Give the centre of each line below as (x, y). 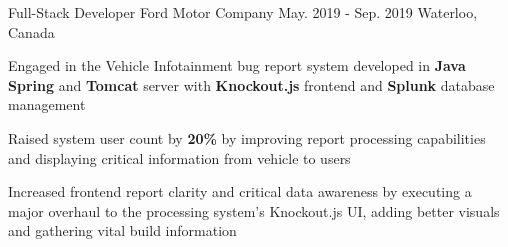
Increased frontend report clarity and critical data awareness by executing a (240, 191)
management (47, 104)
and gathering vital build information (122, 230)
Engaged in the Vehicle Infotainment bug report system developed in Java (237, 65)
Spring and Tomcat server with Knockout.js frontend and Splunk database (251, 84)
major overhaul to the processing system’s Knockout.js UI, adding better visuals (254, 210)
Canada (31, 31)
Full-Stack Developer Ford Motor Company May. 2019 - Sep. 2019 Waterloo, (243, 12)
